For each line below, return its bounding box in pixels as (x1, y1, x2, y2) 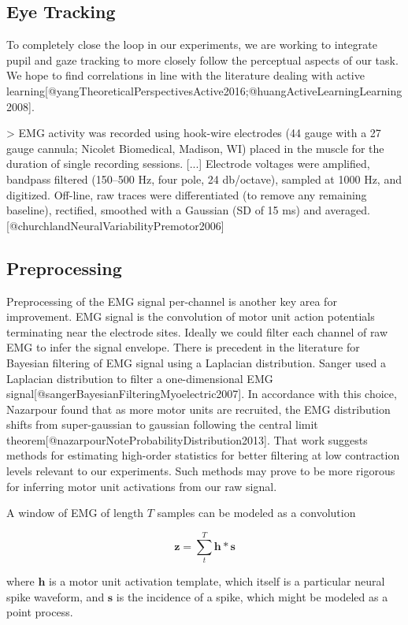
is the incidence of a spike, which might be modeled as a (116, 588, 388, 605)
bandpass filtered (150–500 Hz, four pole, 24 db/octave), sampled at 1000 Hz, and (6, 170, 402, 187)
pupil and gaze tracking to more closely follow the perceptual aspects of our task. (6, 51, 399, 68)
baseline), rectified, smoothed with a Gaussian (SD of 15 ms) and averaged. (6, 202, 370, 218)
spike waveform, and (6, 588, 105, 605)
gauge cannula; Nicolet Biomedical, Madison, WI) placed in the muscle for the (6, 140, 384, 156)
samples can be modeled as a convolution (157, 504, 356, 521)
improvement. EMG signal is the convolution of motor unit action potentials (6, 308, 375, 325)
